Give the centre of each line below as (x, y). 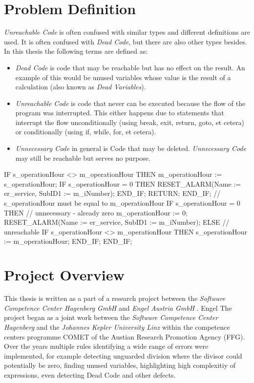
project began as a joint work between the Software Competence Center (111, 317)
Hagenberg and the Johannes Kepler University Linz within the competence (117, 327)
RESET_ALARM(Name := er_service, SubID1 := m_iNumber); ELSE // (117, 222)
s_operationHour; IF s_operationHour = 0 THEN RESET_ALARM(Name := (123, 183)
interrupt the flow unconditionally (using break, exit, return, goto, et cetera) (130, 122)
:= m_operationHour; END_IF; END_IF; (68, 241)
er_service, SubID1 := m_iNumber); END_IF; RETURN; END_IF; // (112, 193)
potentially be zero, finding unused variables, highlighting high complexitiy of (120, 365)
